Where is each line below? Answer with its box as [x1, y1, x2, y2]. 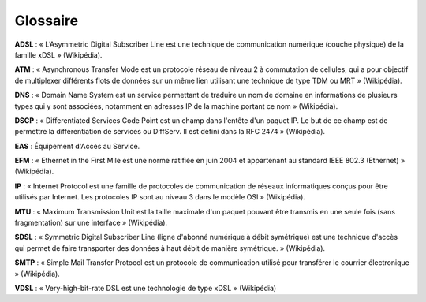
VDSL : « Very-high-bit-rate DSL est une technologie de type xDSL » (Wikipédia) [14, 283, 277, 293]
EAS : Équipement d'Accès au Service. [14, 141, 140, 151]
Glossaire [14, 12, 79, 29]
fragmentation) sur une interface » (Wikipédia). [14, 218, 168, 228]
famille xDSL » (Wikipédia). [14, 50, 103, 59]
